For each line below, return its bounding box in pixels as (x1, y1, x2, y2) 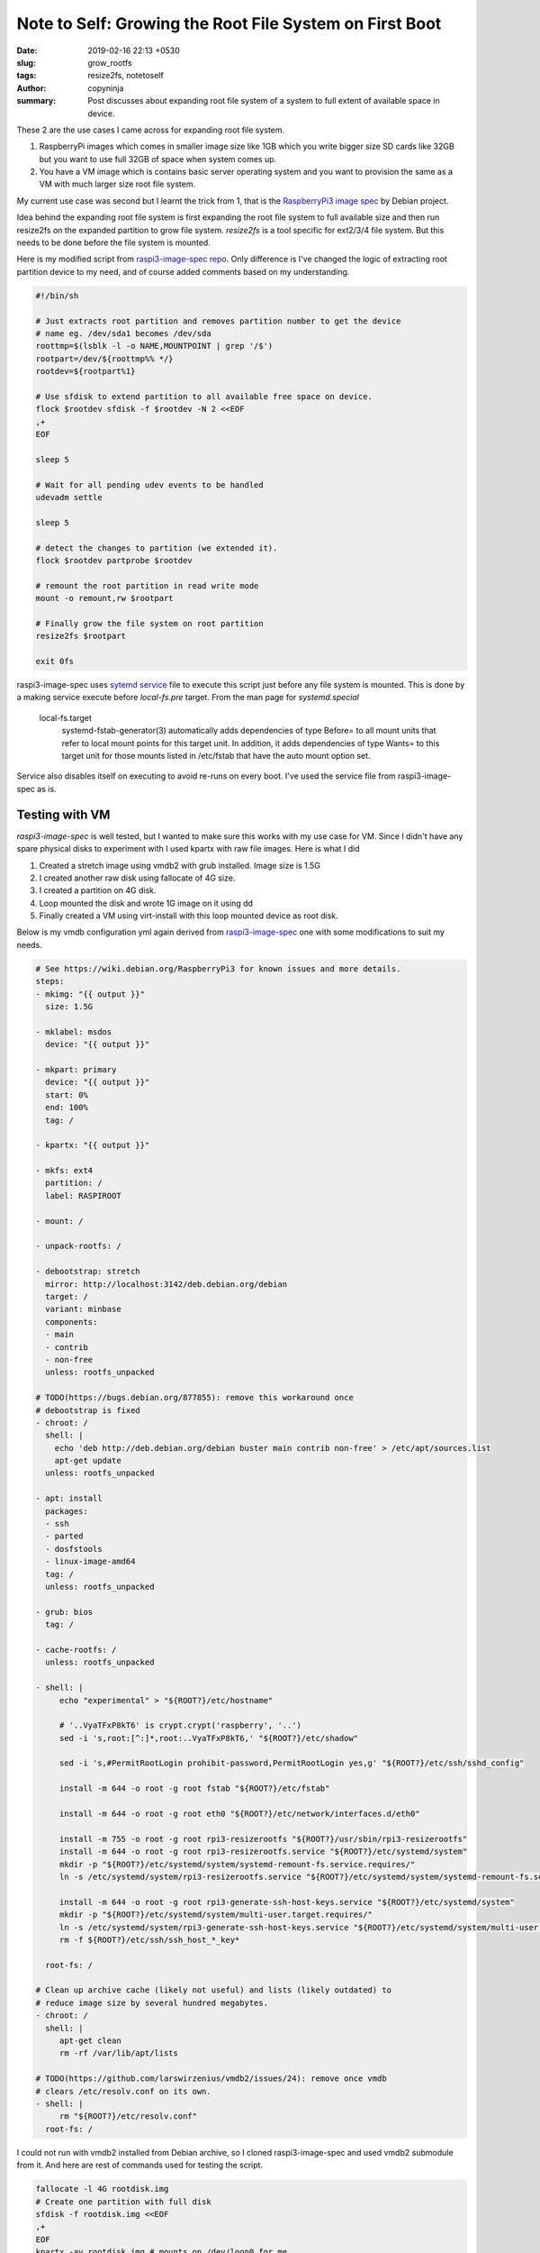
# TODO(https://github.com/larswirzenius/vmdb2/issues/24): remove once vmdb (35, 2074, 387, 2084)
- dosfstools (45, 1544, 103, 1554)
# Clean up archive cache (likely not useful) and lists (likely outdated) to (35, 1985, 391, 1995)
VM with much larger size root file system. (39, 178, 196, 189)
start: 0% (45, 1090, 89, 1099)
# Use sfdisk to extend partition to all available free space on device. (35, 391, 373, 401)
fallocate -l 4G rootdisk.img (35, 2184, 169, 2194)
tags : (16, 70, 37, 81)
